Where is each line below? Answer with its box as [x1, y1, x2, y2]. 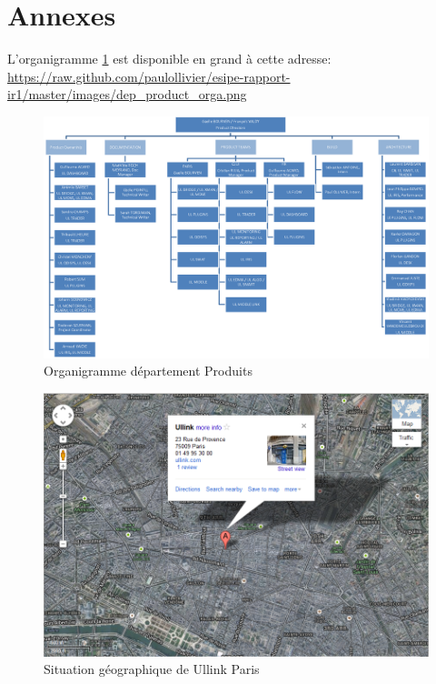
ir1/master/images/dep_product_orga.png [7, 85, 247, 104]
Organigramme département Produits [44, 361, 253, 380]
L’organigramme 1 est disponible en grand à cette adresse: [7, 49, 332, 68]
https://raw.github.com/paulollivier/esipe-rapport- [7, 66, 291, 85]
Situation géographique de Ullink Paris [44, 659, 260, 679]
